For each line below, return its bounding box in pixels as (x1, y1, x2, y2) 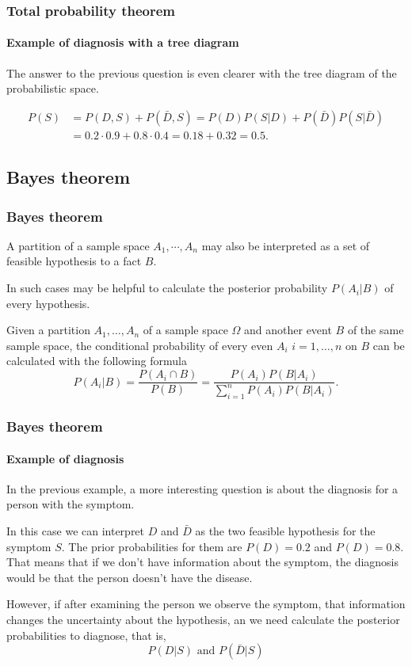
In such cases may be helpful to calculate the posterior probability (6, 280, 328, 296)
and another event (244, 322, 332, 338)
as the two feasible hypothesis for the (195, 523, 376, 539)
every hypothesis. (6, 295, 90, 311)
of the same (347, 322, 404, 338)
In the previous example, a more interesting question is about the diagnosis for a (6, 480, 399, 497)
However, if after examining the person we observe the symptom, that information (6, 596, 406, 612)
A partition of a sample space (6, 237, 150, 253)
